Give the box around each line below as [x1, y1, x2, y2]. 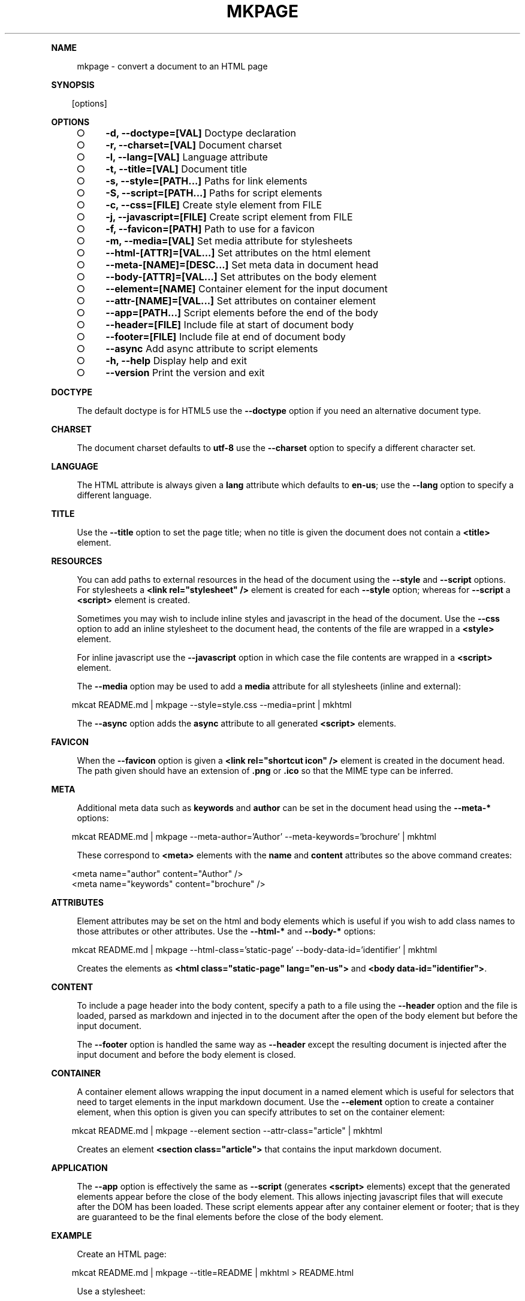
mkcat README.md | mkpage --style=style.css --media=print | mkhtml [71, 699, 352, 710]
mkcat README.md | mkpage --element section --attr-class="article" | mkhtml [71, 1125, 382, 1136]
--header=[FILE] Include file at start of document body [105, 318, 354, 331]
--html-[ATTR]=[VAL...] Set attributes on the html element [105, 246, 371, 259]
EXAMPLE [51, 1230, 92, 1241]
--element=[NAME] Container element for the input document [105, 282, 388, 295]
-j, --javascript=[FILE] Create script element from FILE [105, 210, 353, 223]
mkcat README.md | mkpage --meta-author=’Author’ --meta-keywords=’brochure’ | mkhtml [71, 831, 436, 842]
